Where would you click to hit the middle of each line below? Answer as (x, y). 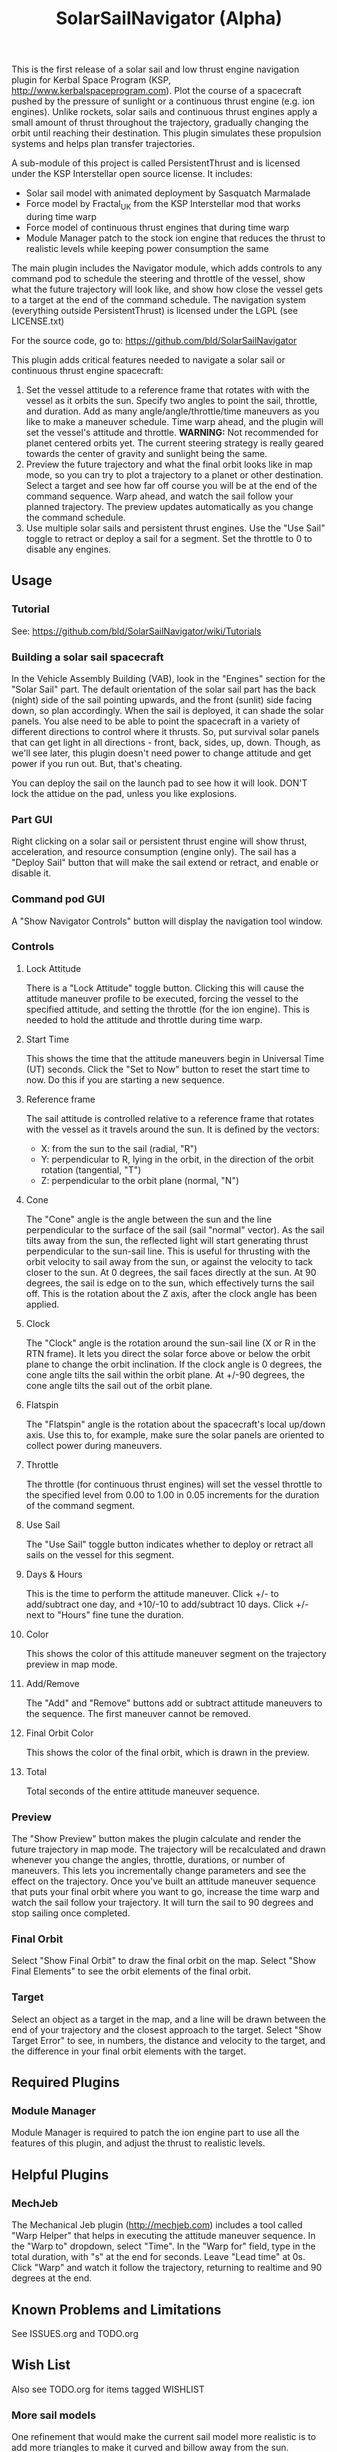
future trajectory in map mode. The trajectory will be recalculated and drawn (168, 1849)
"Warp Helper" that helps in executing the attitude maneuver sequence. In (163, 2236)
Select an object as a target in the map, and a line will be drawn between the (168, 2019)
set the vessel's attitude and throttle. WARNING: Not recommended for (172, 432)
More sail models (54, 2415)
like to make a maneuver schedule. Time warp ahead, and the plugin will (174, 421)
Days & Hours (54, 1574)
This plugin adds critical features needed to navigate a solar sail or (148, 359)
